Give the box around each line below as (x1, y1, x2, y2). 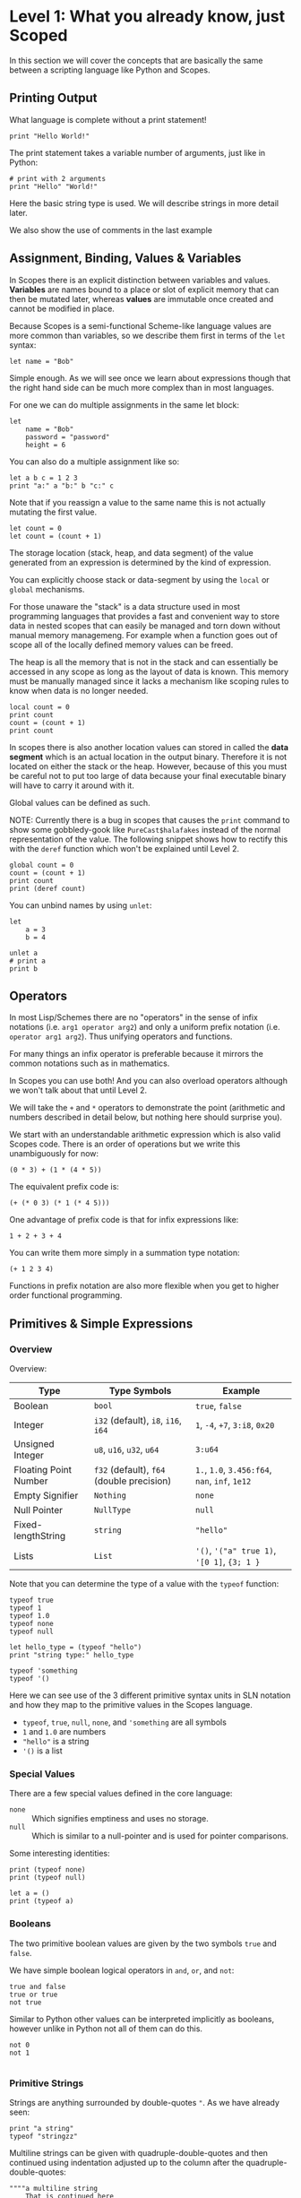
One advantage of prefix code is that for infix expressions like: (9, 1215, 239, 1225)
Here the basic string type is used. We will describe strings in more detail (9, 197, 279, 208)
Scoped (9, 25, 68, 46)
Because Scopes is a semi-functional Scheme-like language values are (9, 320, 271, 331)
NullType (93, 1505, 132, 1516)
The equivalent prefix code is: (9, 1181, 119, 1192)
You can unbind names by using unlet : (9, 899, 152, 911)
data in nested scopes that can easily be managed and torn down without (9, 620, 280, 631)
